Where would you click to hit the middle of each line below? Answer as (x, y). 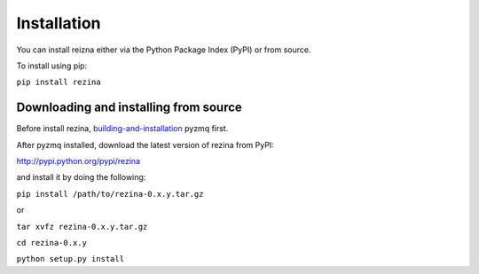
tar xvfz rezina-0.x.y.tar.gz (82, 227)
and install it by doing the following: (81, 177)
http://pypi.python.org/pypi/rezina (79, 161)
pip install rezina (59, 82)
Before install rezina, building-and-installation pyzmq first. (122, 129)
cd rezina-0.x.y (52, 243)
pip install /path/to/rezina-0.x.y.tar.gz (110, 194)
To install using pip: (52, 66)
